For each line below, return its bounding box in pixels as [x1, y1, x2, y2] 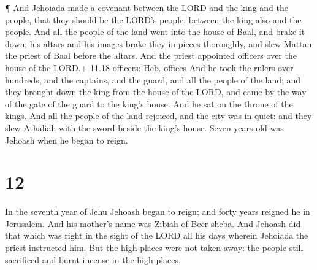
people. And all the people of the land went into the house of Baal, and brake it [5, 25, 305, 38]
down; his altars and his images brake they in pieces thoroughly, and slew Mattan [5, 37, 312, 50]
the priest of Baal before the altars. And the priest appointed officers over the [5, 49, 297, 62]
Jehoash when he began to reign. [5, 133, 128, 146]
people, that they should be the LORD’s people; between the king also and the [5, 13, 302, 26]
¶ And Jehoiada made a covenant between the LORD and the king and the [5, 1, 288, 13]
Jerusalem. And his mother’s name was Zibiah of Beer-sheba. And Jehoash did [5, 217, 301, 229]
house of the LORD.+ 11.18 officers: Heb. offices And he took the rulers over [5, 61, 294, 74]
